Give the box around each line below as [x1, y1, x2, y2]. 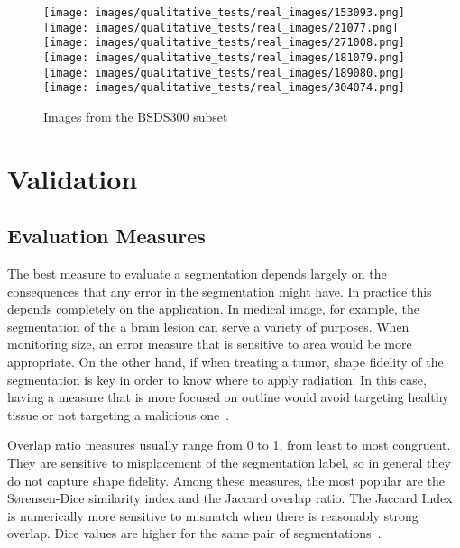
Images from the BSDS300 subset [43, 106, 228, 125]
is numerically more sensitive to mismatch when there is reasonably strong [7, 506, 419, 525]
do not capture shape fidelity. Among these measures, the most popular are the [7, 470, 446, 489]
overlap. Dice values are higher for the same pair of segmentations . [7, 524, 382, 543]
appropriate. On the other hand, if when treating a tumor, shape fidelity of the [7, 352, 444, 371]
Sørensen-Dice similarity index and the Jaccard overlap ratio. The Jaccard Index [7, 489, 453, 507]
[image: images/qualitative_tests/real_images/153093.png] [43, 6, 405, 19]
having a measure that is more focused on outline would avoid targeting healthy [7, 388, 449, 406]
